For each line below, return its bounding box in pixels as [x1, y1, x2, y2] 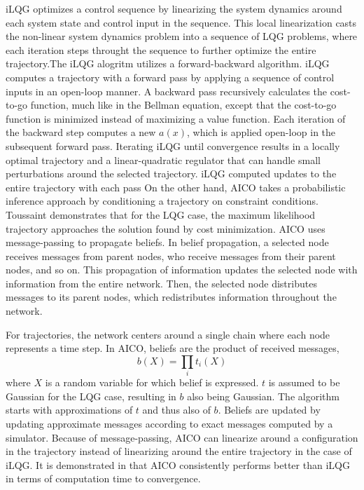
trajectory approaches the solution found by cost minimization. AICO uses [6, 221, 325, 236]
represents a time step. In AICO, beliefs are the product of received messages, [6, 341, 339, 355]
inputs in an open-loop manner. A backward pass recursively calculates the [6, 83, 328, 98]
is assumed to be [268, 375, 340, 390]
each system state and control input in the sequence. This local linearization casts [6, 15, 357, 29]
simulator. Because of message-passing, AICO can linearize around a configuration [6, 430, 358, 444]
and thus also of [142, 402, 211, 417]
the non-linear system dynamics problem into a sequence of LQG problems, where [6, 29, 358, 43]
